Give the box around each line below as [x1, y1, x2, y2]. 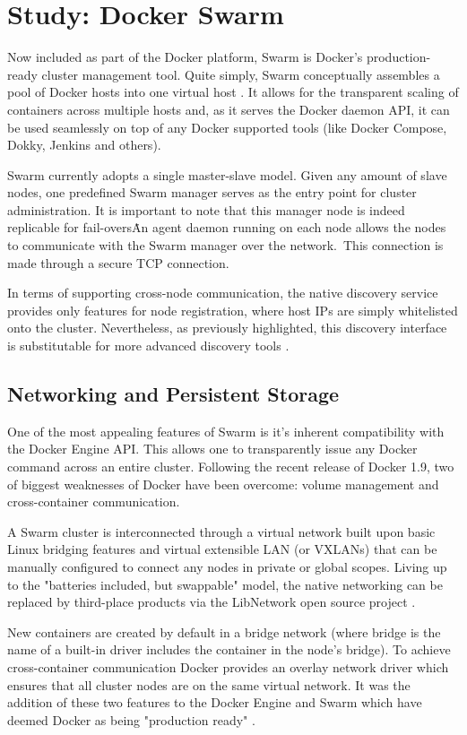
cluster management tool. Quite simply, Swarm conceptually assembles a [41, 65, 440, 83]
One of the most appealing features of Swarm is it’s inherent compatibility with [7, 421, 445, 440]
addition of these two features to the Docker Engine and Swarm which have [7, 693, 422, 712]
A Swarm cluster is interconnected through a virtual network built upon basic [7, 522, 436, 540]
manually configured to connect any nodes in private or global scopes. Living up [7, 557, 447, 575]
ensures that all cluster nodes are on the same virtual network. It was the [7, 675, 411, 694]
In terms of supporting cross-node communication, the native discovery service [7, 283, 438, 302]
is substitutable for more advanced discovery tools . [7, 336, 290, 355]
